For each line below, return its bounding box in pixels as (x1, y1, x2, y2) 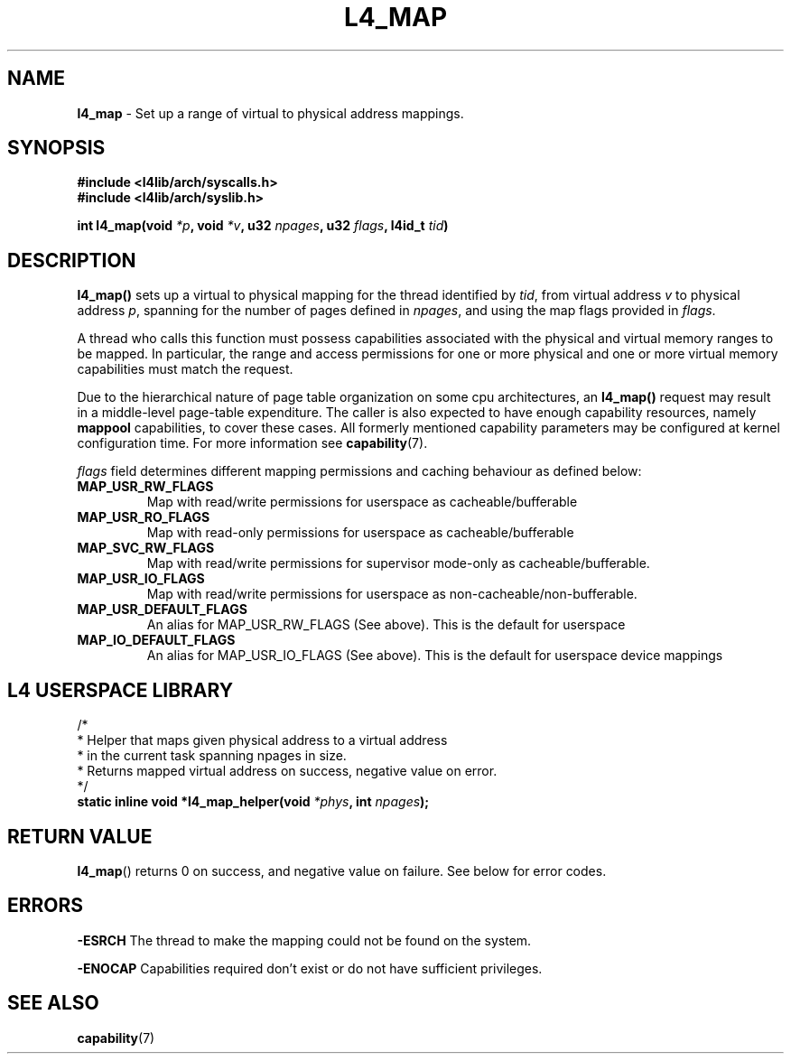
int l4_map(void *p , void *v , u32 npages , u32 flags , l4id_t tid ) (77, 218, 449, 234)
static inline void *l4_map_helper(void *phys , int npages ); (77, 794, 430, 810)
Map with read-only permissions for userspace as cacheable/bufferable (146, 525, 574, 541)
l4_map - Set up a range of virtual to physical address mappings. (77, 105, 464, 121)
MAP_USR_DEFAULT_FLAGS (77, 601, 247, 618)
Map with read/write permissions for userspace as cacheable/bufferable (146, 494, 578, 510)
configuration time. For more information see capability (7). (77, 435, 428, 451)
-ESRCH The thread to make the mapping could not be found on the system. (77, 932, 532, 948)
